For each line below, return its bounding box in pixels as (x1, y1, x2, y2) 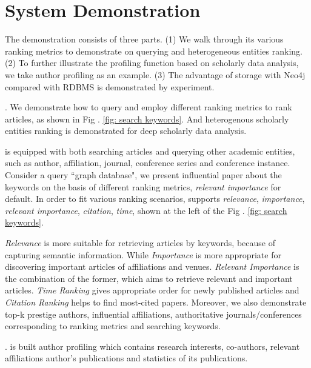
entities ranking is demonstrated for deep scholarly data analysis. (5, 124, 247, 137)
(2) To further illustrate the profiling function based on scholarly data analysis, (5, 56, 299, 69)
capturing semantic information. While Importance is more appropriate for (5, 248, 281, 261)
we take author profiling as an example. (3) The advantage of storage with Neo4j (5, 68, 306, 81)
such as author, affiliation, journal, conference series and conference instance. (5, 156, 290, 169)
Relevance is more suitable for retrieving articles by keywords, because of (5, 236, 275, 249)
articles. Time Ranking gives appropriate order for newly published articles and (5, 284, 299, 296)
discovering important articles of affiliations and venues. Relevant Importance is (5, 260, 299, 273)
